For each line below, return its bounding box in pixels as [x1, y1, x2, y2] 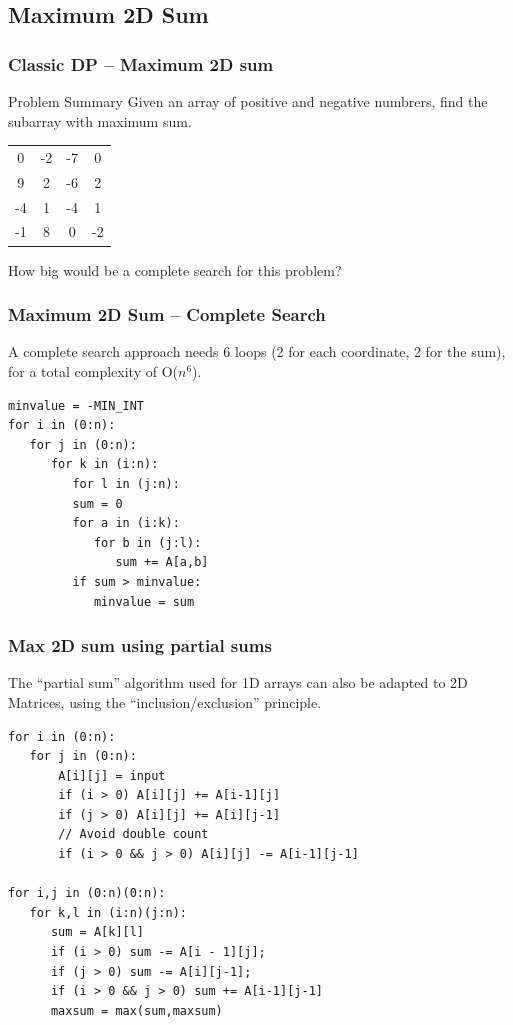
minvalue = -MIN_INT [8, 398, 145, 413]
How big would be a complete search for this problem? [8, 259, 342, 280]
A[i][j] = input [58, 768, 166, 783]
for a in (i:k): [72, 516, 180, 531]
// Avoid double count [58, 827, 209, 842]
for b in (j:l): [93, 535, 202, 550]
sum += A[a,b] [115, 555, 209, 570]
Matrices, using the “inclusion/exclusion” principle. [8, 691, 322, 712]
